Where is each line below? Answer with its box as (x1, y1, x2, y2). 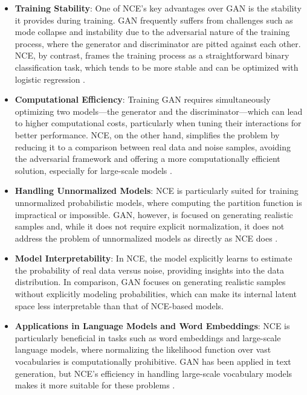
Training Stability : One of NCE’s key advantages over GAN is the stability (15, 2, 302, 14)
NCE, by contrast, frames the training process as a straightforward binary (15, 49, 289, 62)
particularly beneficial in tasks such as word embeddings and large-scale (15, 331, 281, 344)
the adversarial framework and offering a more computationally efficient (15, 152, 280, 165)
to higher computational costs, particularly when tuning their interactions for (15, 117, 302, 129)
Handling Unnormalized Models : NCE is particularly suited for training (15, 184, 299, 197)
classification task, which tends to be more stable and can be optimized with (15, 60, 299, 73)
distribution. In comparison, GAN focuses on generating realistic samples (15, 275, 286, 288)
